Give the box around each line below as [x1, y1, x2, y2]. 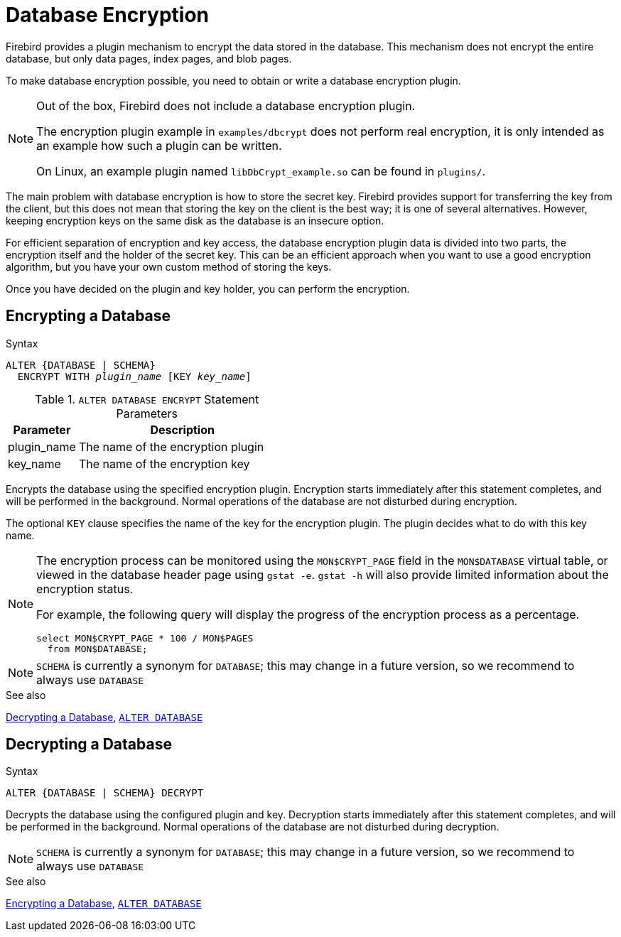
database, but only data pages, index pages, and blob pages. [6, 52, 292, 65]
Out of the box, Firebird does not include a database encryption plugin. [36, 98, 416, 113]
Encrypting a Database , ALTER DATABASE [6, 897, 202, 910]
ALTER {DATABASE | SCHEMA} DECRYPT [6, 787, 204, 799]
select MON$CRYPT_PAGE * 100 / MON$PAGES [36, 632, 254, 644]
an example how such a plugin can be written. [36, 138, 282, 153]
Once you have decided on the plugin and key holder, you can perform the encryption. [6, 282, 410, 295]
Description [150, 422, 215, 437]
